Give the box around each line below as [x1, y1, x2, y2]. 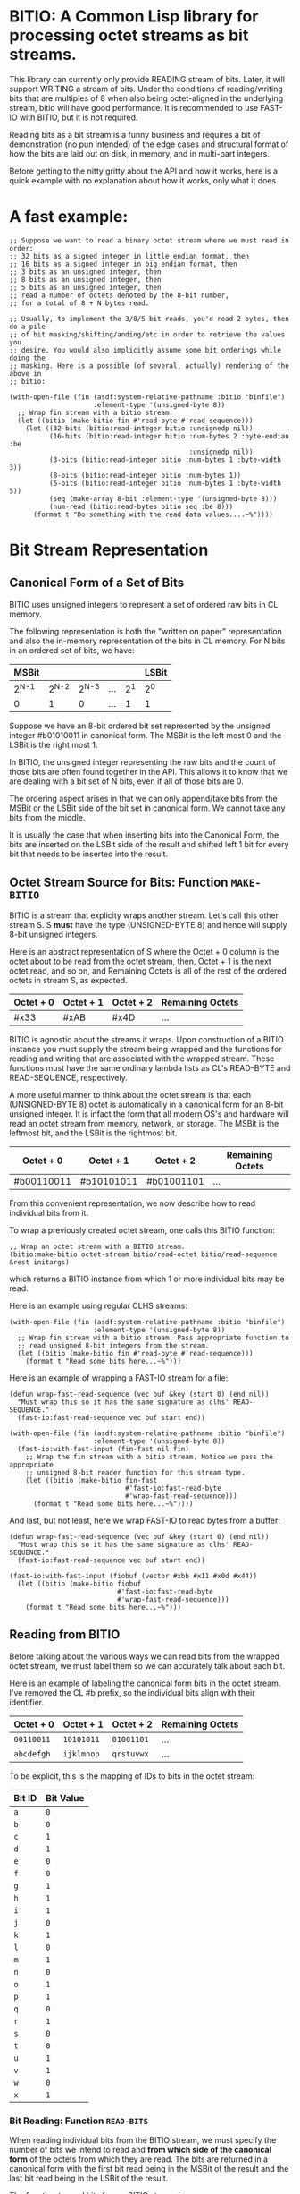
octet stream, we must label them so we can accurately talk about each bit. [9, 1660, 286, 1671]
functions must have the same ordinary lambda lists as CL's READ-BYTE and [9, 1063, 291, 1074]
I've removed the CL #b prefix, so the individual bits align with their [9, 1687, 255, 1697]
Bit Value [46, 1791, 85, 1804]
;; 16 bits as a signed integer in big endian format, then [9, 259, 238, 268]
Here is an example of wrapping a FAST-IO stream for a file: [9, 1373, 229, 1383]
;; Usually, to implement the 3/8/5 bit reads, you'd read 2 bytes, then [9, 314, 290, 323]
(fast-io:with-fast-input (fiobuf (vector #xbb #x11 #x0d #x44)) [9, 1572, 257, 1581]
